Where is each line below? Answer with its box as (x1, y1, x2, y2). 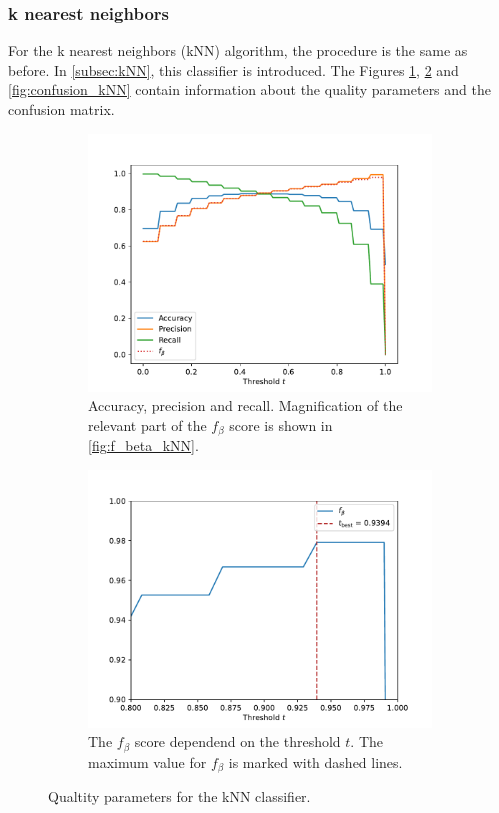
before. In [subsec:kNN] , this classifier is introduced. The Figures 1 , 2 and (8, 59, 459, 80)
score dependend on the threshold (134, 731, 341, 752)
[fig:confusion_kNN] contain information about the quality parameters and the (8, 79, 491, 100)
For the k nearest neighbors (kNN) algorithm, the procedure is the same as (8, 40, 468, 61)
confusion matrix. (8, 99, 115, 119)
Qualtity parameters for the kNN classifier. (48, 786, 311, 807)
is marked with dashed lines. (228, 751, 403, 772)
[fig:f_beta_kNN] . (88, 435, 199, 456)
